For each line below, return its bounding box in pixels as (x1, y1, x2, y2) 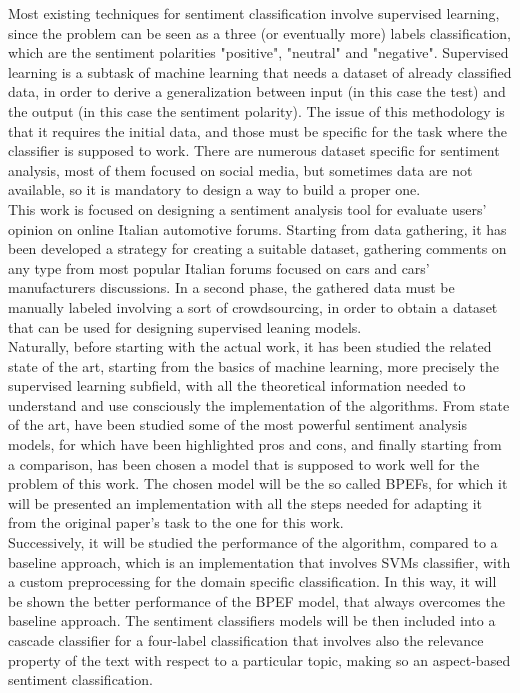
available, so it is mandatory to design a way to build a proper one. (8, 179, 421, 200)
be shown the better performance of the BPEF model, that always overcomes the (8, 590, 505, 611)
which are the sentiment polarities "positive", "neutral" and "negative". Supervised (8, 42, 509, 63)
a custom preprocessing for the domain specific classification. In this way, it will (8, 571, 497, 592)
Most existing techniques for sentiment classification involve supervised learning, (8, 3, 500, 23)
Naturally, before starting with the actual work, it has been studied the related (8, 336, 492, 357)
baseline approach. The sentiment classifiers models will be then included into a (8, 610, 496, 631)
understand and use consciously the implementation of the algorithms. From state (8, 394, 510, 415)
